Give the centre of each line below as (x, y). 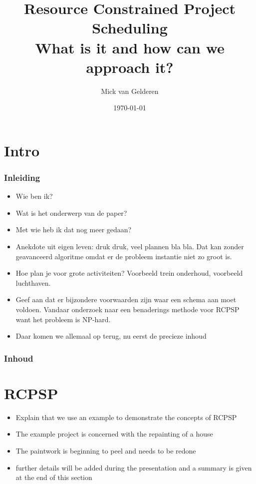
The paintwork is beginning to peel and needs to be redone (106, 450)
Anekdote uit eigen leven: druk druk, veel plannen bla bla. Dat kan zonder (130, 246)
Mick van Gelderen (130, 91)
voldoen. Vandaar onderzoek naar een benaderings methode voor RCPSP (128, 309)
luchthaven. (33, 282)
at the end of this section (54, 477)
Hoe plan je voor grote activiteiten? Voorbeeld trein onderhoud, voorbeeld (129, 273)
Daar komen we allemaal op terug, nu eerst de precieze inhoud (111, 336)
